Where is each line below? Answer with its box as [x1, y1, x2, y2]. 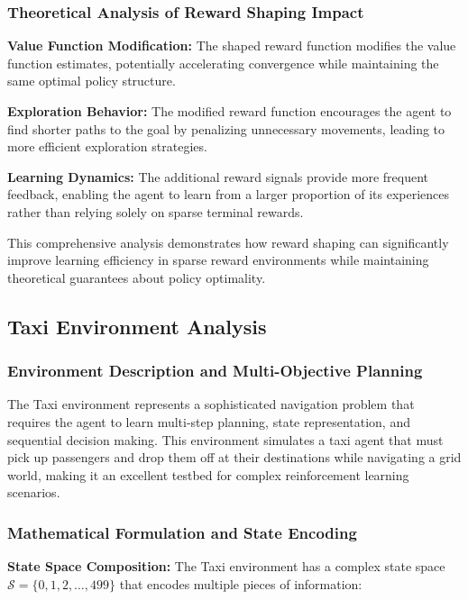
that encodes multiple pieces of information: [119, 574, 362, 593]
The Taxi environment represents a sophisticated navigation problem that [7, 395, 415, 414]
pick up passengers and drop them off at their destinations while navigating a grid [7, 448, 462, 467]
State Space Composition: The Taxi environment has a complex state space [7, 557, 445, 576]
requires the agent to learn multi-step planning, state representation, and [7, 412, 410, 431]
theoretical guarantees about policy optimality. [7, 268, 266, 286]
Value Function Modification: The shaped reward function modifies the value [7, 36, 456, 55]
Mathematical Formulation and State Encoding [7, 521, 357, 543]
